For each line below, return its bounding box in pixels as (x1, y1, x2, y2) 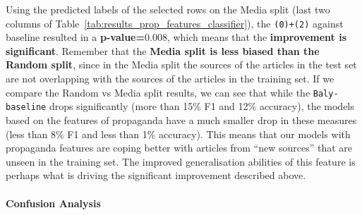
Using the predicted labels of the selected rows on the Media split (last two (6, 2, 330, 16)
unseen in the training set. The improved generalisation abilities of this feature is (6, 154, 356, 168)
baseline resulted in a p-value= (6, 30, 145, 44)
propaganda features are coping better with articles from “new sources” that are (6, 140, 352, 155)
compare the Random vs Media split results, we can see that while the (6, 85, 310, 99)
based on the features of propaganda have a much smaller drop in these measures (6, 112, 357, 127)
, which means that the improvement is (167, 30, 347, 44)
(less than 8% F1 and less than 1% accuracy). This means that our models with (6, 126, 351, 141)
